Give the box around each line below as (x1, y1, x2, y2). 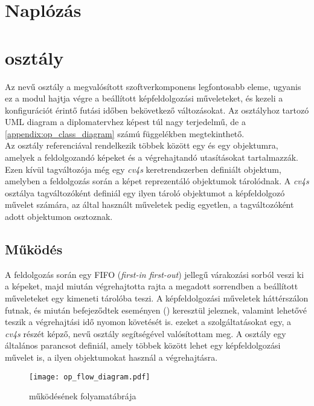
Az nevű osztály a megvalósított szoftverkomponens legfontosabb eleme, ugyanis (5, 80, 301, 92)
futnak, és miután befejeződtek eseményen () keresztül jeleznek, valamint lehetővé (5, 303, 307, 316)
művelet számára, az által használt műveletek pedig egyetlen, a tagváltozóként (5, 198, 294, 211)
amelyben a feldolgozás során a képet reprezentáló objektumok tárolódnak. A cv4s (5, 175, 309, 187)
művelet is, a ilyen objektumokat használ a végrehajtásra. (5, 350, 218, 363)
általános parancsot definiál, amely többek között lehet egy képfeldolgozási (5, 339, 281, 352)
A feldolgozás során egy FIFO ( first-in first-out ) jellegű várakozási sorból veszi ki (5, 268, 304, 280)
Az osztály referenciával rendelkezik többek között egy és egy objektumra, (5, 139, 278, 152)
